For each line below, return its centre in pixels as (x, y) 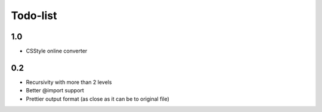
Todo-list (34, 15)
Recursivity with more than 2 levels (69, 82)
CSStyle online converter (57, 51)
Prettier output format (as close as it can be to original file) (98, 99)
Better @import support (55, 91)
